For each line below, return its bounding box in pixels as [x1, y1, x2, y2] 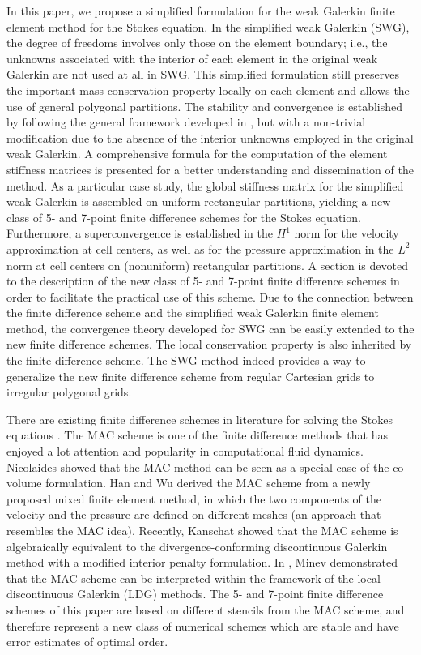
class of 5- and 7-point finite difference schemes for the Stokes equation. [6, 208, 361, 225]
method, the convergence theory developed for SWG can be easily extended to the [6, 319, 415, 336]
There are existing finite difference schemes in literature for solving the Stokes [6, 410, 393, 427]
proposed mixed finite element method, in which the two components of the [6, 490, 381, 507]
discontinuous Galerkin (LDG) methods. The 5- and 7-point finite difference [6, 585, 384, 602]
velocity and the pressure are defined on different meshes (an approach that [6, 506, 381, 523]
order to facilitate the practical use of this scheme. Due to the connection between [6, 288, 414, 305]
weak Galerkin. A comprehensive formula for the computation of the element [6, 145, 388, 162]
